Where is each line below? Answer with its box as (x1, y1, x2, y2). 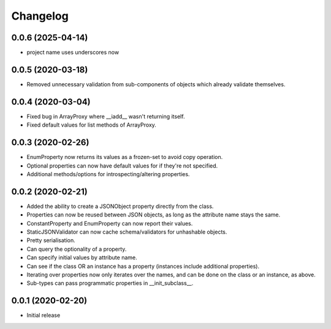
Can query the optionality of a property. (26, 245, 127, 253)
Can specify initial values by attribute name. (26, 254, 137, 261)
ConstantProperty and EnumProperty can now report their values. (26, 220, 193, 227)
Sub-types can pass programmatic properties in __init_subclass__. (26, 279, 194, 287)
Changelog (11, 9, 69, 23)
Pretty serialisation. (26, 237, 76, 244)
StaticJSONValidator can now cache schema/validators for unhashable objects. (26, 228, 227, 235)
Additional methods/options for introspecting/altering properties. (26, 170, 190, 177)
